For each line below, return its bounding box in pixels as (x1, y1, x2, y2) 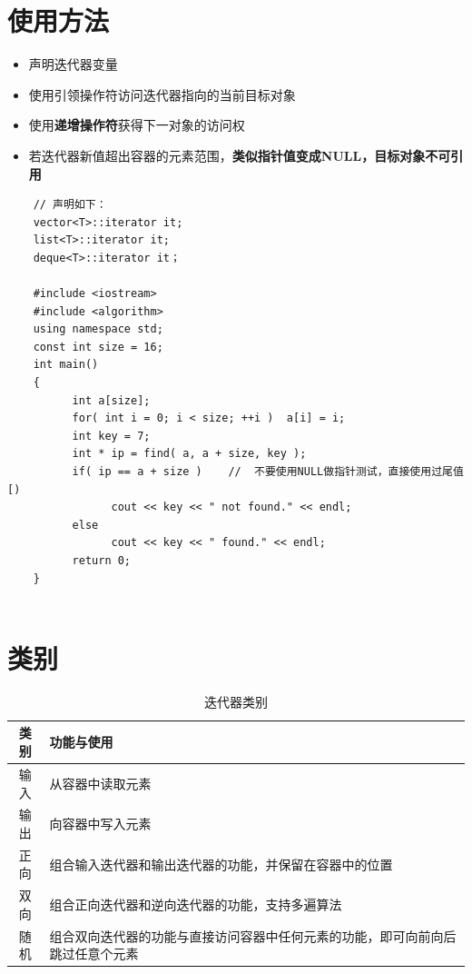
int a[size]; (72, 393, 151, 407)
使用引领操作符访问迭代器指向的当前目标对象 (28, 84, 296, 104)
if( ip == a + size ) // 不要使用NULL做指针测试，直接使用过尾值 (72, 465, 464, 478)
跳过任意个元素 (49, 944, 139, 963)
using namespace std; (33, 323, 163, 336)
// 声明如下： (33, 198, 107, 212)
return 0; (72, 553, 132, 567)
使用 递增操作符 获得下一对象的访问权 (28, 115, 245, 134)
